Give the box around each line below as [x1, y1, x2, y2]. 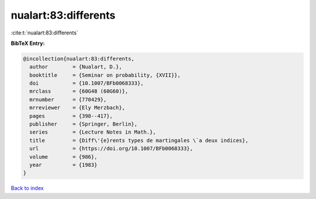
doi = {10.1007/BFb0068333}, [29, 80, 144, 87]
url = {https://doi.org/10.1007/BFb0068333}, [29, 145, 193, 152]
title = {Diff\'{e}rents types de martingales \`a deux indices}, [29, 137, 249, 144]
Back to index [11, 184, 44, 192]
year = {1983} [29, 162, 98, 168]
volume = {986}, [29, 153, 98, 160]
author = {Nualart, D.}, [29, 64, 122, 70]
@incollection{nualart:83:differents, [23, 55, 135, 62]
